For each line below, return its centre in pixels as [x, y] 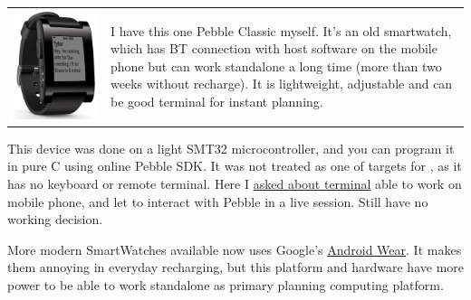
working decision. [55, 219]
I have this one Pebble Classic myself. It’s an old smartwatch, [281, 30]
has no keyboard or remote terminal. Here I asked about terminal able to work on [235, 183]
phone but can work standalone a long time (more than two [276, 66]
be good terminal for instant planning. [217, 101]
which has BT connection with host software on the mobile [274, 48]
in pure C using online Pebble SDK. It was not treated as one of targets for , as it [235, 166]
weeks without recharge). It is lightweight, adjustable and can [282, 84]
